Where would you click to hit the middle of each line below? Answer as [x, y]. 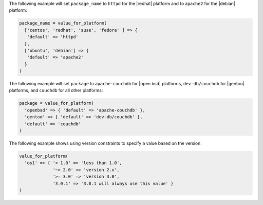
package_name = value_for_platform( [63, 23]
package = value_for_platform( [57, 103]
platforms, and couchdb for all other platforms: [56, 91]
